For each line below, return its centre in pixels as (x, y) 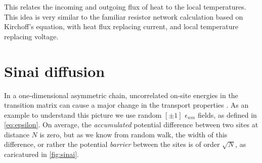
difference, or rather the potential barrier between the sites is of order (112, 144)
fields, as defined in (227, 114)
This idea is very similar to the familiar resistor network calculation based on (124, 16)
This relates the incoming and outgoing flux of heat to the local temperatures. (125, 7)
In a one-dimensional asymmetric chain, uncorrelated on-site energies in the (121, 95)
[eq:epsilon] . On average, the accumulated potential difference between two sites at (131, 125)
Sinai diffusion (55, 71)
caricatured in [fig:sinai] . (41, 154)
